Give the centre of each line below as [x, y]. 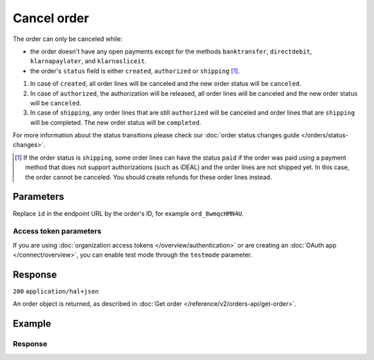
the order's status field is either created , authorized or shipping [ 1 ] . [135, 71]
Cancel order [51, 18]
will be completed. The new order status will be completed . [116, 122]
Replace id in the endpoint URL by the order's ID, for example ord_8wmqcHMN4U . [128, 213]
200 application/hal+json [56, 291]
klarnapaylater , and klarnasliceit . [88, 61]
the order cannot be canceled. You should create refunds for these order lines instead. [149, 177]
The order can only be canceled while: [68, 39]
